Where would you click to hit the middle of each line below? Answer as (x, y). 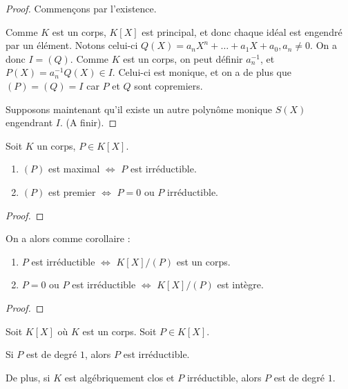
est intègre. (240, 285)
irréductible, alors (224, 377)
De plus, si (28, 377)
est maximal (74, 169)
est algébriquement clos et (119, 377)
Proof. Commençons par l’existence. (81, 8)
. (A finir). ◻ (88, 122)
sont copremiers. (168, 85)
